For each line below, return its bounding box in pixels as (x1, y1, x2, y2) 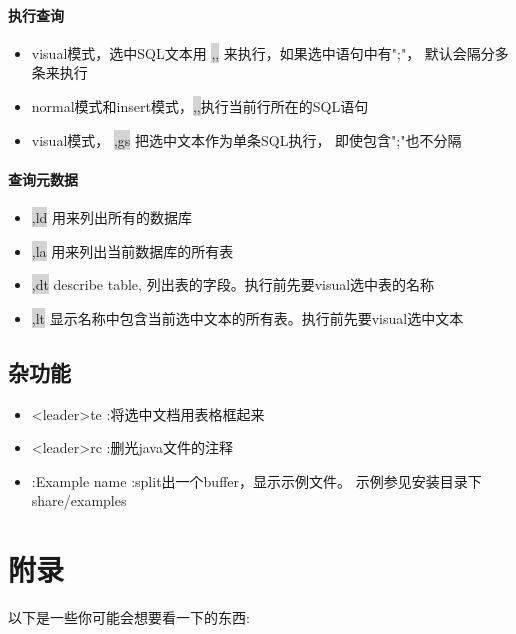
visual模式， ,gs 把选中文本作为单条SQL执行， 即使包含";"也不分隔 (31, 129, 462, 150)
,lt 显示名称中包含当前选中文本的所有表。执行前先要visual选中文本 (31, 307, 464, 328)
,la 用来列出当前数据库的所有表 (31, 240, 234, 261)
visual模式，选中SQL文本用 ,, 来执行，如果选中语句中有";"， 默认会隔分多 (31, 42, 509, 63)
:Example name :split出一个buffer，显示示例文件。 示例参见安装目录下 (31, 470, 482, 491)
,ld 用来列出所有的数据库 (31, 206, 193, 227)
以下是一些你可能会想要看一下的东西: (8, 607, 250, 628)
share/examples (31, 490, 127, 511)
